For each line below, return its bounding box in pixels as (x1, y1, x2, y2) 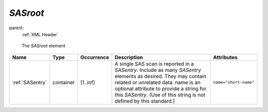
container (52, 79, 75, 86)
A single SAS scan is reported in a (115, 60, 194, 67)
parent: (9, 25, 24, 31)
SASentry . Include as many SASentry (115, 66, 201, 73)
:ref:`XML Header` (21, 31, 59, 37)
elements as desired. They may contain (115, 72, 207, 79)
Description (115, 54, 143, 60)
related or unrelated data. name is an (115, 79, 201, 86)
